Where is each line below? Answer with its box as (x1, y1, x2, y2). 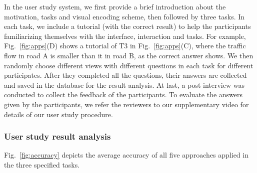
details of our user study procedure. (4, 109, 113, 119)
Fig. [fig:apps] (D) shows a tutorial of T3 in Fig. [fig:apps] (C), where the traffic (4, 40, 246, 51)
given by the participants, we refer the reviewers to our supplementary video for (4, 99, 249, 109)
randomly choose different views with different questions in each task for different (4, 60, 253, 70)
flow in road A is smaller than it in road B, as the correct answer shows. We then (4, 50, 253, 60)
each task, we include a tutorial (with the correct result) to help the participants (4, 21, 251, 31)
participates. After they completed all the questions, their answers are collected (4, 70, 247, 80)
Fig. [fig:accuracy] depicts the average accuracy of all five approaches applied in (4, 150, 248, 160)
